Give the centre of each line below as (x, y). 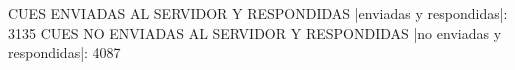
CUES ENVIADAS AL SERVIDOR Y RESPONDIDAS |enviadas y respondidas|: (258, 13)
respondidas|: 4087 (64, 52)
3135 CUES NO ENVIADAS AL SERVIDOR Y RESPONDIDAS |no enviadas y (255, 32)
